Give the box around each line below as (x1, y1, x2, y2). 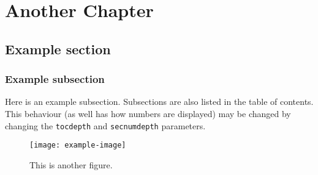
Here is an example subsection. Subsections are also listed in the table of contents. (5, 95, 314, 108)
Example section (5, 39, 111, 58)
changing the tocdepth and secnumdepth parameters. (5, 119, 206, 132)
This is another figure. (29, 158, 113, 171)
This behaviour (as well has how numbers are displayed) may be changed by (5, 107, 291, 120)
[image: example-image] (29, 141, 126, 150)
